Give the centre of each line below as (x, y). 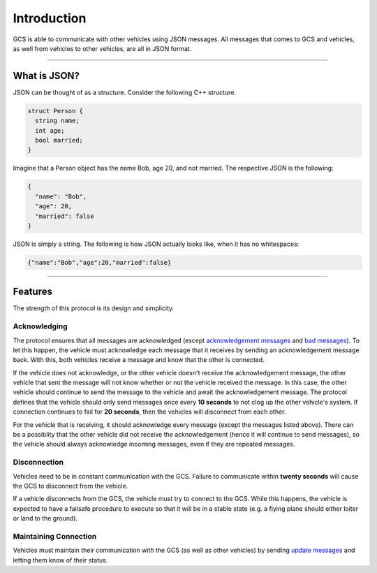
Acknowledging (40, 326)
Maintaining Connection (55, 536)
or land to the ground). (45, 518)
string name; (57, 121)
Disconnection (38, 463)
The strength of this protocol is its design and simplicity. (94, 308)
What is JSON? (46, 76)
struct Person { (56, 111)
